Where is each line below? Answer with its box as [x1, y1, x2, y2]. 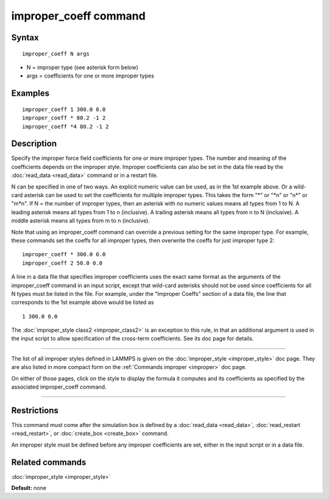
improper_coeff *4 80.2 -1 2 [22, 123, 109, 130]
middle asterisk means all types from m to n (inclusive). [11, 217, 150, 224]
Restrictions [11, 405, 59, 415]
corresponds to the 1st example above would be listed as [11, 299, 154, 306]
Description [11, 138, 57, 149]
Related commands [11, 457, 87, 467]
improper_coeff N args [22, 50, 90, 57]
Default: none [11, 484, 47, 492]
